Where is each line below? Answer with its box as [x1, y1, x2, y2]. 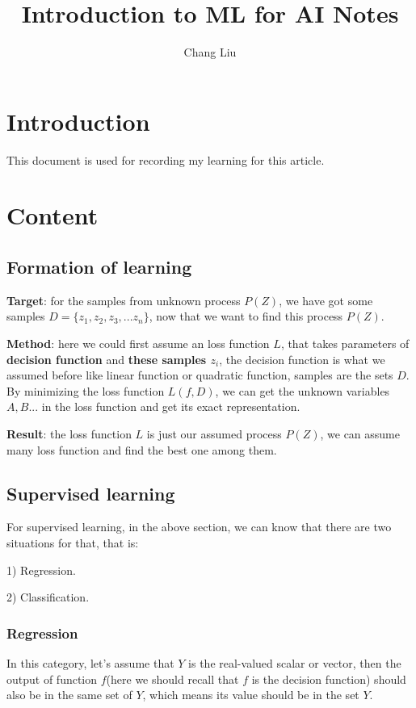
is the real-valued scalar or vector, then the [188, 654, 401, 671]
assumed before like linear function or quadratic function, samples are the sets [6, 367, 393, 383]
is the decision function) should [251, 670, 406, 687]
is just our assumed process [146, 425, 282, 442]
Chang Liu [183, 44, 237, 61]
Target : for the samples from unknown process [6, 291, 241, 308]
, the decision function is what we [219, 350, 385, 367]
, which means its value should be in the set [142, 686, 359, 703]
